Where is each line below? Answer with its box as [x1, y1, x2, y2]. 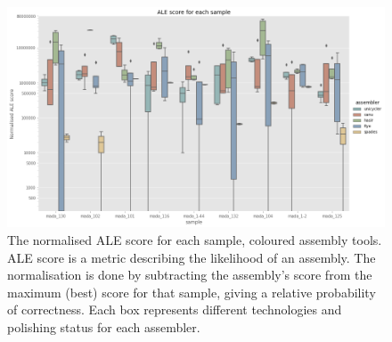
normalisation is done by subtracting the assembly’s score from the [7, 265, 372, 284]
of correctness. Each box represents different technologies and [7, 300, 342, 319]
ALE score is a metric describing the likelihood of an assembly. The [7, 248, 376, 266]
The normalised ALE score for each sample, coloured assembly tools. [7, 230, 382, 248]
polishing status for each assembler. [7, 317, 200, 336]
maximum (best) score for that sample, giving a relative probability [7, 282, 376, 301]
